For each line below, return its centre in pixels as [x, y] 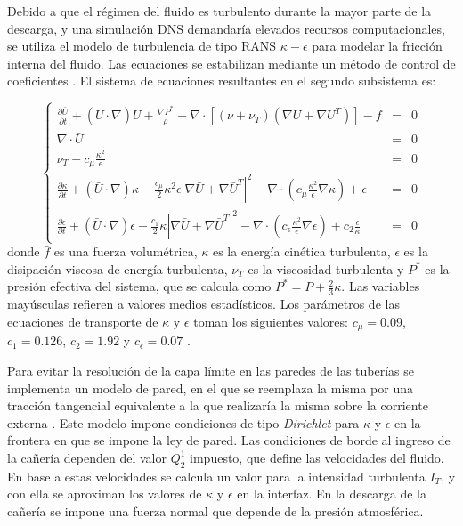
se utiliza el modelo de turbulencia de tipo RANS [142, 46]
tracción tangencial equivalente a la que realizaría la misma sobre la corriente [218, 405]
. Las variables [381, 286]
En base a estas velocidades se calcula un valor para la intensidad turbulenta [216, 476]
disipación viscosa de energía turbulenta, [118, 268]
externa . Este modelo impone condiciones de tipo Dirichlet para [183, 422]
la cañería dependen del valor [87, 457]
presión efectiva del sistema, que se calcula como [139, 286]
